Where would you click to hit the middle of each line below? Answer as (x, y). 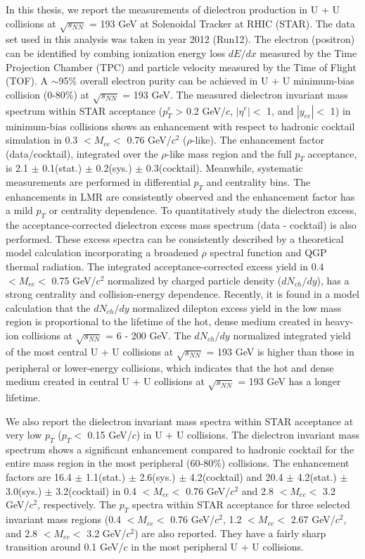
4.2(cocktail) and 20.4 (236, 477)
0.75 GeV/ (74, 280)
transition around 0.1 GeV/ (65, 547)
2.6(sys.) (158, 477)
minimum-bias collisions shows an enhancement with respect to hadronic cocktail (180, 126)
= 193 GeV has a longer (289, 381)
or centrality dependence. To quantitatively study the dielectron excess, (203, 210)
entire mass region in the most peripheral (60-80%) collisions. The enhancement (178, 463)
